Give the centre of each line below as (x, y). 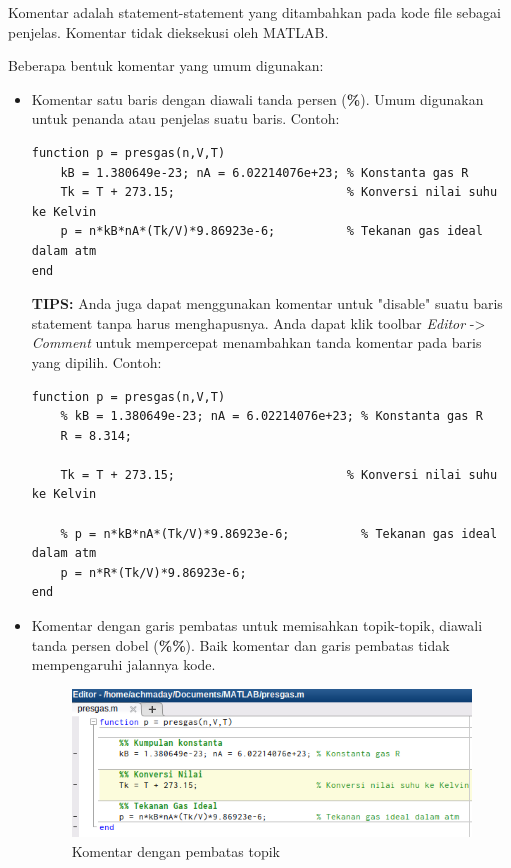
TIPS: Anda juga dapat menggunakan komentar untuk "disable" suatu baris (267, 303)
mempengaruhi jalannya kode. (123, 664)
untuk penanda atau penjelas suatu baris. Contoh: (185, 118)
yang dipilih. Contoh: (96, 361)
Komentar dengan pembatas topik (175, 851)
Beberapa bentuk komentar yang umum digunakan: (166, 65)
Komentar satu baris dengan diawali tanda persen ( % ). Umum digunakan (257, 98)
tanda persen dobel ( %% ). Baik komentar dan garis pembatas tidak (240, 644)
